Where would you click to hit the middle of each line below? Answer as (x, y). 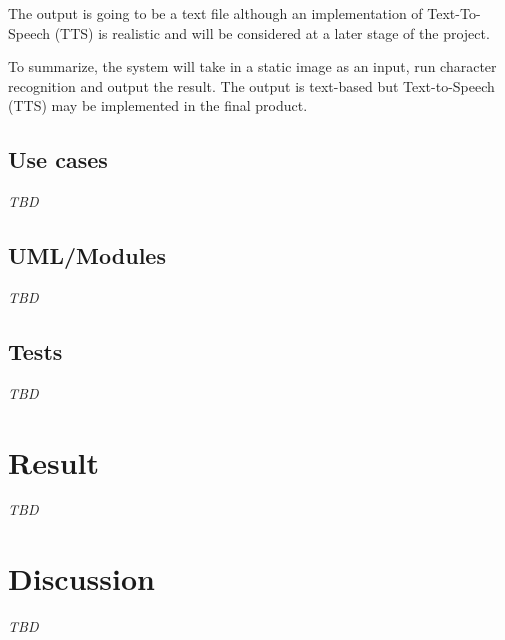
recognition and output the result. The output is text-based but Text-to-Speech (251, 85)
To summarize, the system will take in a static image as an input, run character (252, 66)
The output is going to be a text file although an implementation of (215, 13)
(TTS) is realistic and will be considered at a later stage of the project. (272, 32)
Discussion (81, 578)
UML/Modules (87, 255)
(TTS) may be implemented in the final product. (158, 105)
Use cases (58, 159)
